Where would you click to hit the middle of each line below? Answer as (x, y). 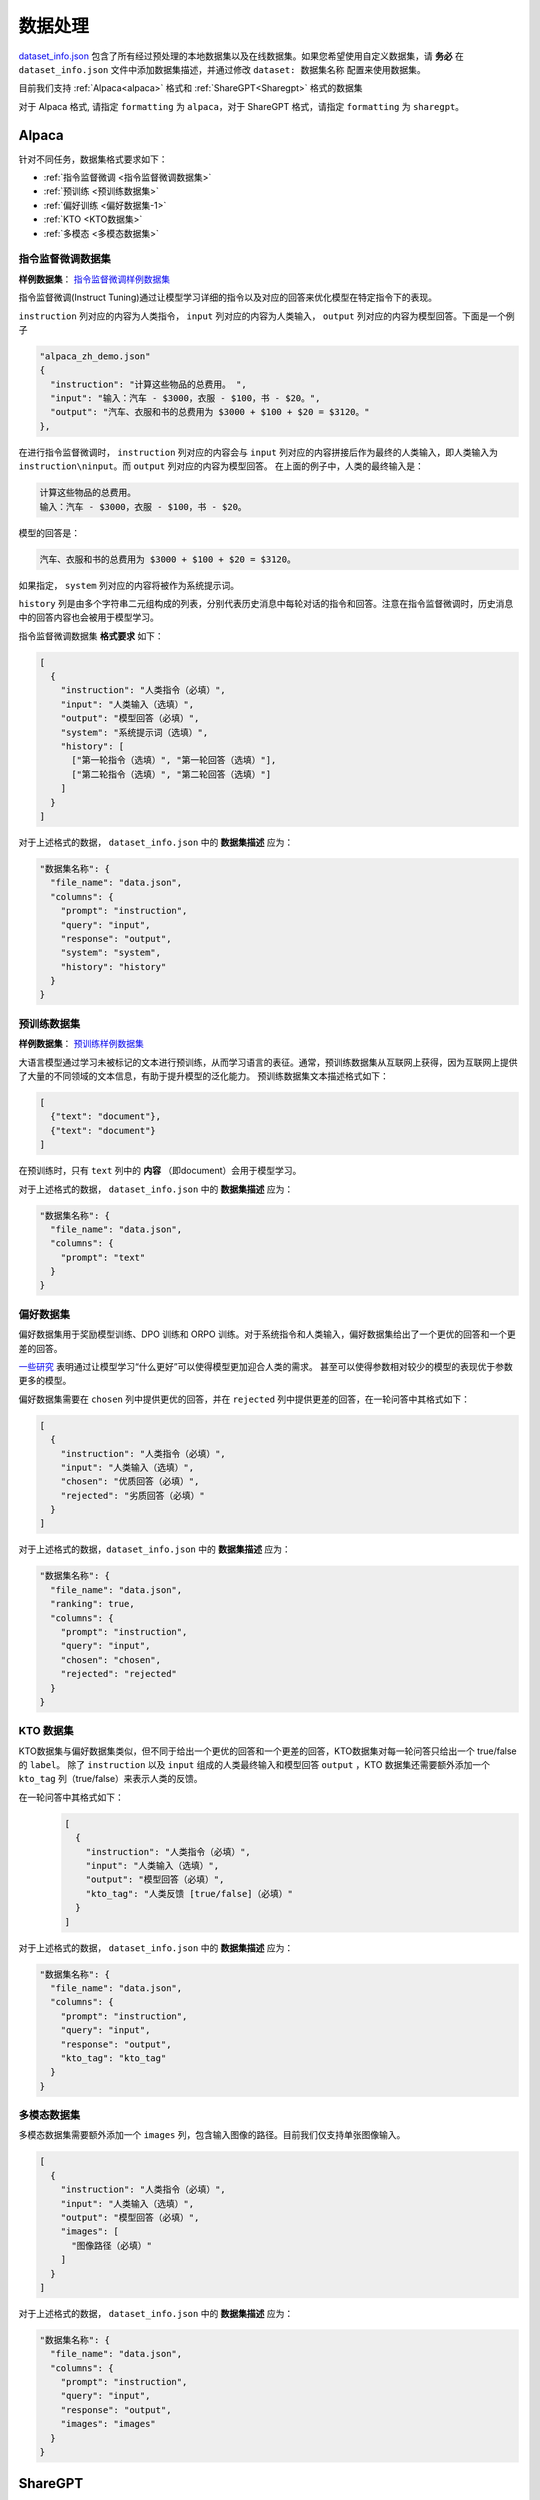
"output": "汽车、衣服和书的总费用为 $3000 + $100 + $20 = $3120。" (210, 412)
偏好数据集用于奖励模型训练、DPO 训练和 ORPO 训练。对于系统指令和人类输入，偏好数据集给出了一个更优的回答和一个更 (267, 1334)
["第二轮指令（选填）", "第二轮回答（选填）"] (171, 774)
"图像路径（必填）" (112, 2245)
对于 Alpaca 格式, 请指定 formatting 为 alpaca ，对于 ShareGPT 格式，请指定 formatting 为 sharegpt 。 (241, 106)
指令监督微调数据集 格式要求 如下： (91, 636)
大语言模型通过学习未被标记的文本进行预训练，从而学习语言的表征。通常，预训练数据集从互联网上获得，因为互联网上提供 (268, 1062)
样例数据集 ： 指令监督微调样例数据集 (94, 279)
